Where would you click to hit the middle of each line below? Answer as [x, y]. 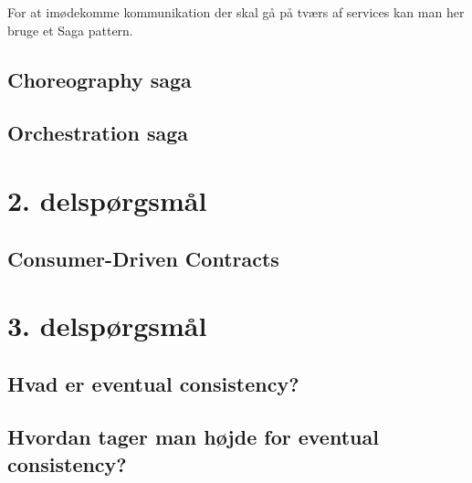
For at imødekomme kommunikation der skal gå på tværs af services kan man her [236, 12]
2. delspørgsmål [107, 199]
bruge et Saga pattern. [70, 30]
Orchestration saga [98, 133]
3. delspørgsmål [107, 325]
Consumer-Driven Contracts [143, 258]
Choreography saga [100, 79]
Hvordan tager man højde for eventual [193, 437]
